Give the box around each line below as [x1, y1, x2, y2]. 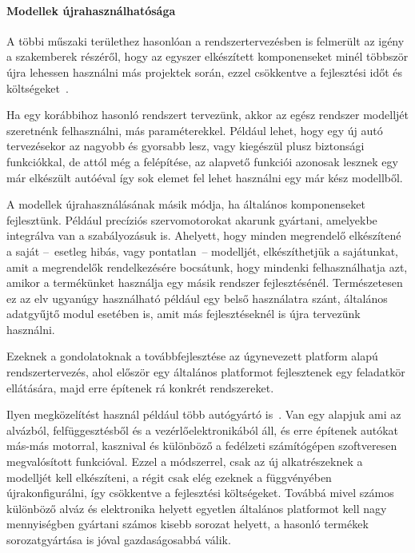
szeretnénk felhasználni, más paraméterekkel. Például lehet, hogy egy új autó [6, 121, 383, 138]
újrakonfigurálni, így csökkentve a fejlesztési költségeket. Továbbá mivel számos [6, 484, 394, 501]
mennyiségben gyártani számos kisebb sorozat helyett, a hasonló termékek [6, 515, 369, 532]
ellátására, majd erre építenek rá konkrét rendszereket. [6, 379, 274, 396]
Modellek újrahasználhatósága [6, 2, 176, 18]
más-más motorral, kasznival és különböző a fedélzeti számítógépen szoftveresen [6, 437, 397, 454]
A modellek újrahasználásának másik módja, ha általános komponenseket [6, 196, 365, 213]
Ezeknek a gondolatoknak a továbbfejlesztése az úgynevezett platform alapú [6, 348, 378, 364]
